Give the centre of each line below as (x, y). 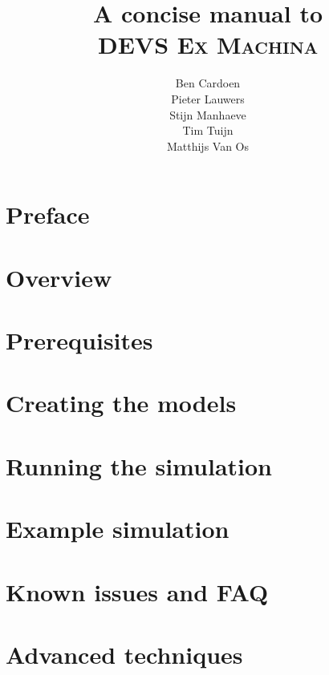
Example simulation (118, 529)
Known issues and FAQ (137, 591)
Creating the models (121, 403)
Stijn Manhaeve (208, 114)
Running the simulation (139, 465)
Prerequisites (79, 340)
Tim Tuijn (208, 130)
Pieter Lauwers (208, 98)
